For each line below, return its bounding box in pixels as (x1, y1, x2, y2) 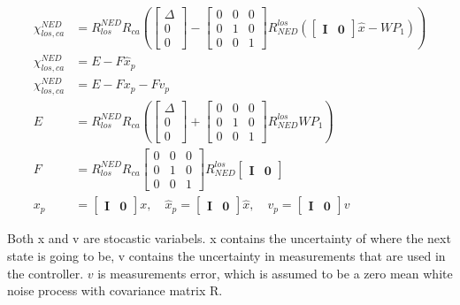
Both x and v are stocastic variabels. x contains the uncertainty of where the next (7, 229, 451, 248)
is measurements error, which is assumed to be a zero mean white (97, 263, 453, 282)
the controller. (7, 263, 84, 282)
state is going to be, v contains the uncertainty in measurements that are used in (7, 246, 446, 264)
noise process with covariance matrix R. (7, 281, 223, 300)
